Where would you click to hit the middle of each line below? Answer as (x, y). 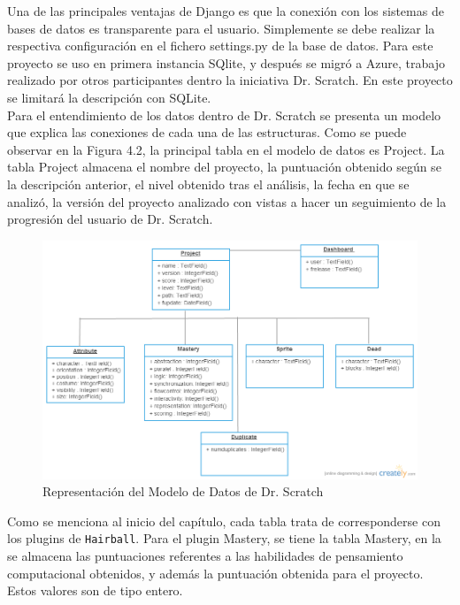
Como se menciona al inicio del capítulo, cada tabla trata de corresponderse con (224, 521)
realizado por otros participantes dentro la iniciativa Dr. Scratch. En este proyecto (230, 80)
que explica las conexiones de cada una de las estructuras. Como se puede (207, 132)
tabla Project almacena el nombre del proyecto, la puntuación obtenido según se (224, 167)
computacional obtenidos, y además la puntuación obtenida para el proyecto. (215, 573)
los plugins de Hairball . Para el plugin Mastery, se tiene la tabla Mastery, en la (224, 538)
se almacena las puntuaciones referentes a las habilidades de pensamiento (205, 555)
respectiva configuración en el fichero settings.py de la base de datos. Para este (220, 46)
